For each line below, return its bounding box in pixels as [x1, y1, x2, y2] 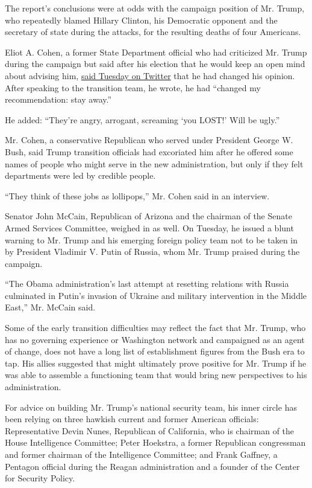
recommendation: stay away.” [5, 93, 112, 106]
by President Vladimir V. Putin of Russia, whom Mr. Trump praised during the [5, 245, 300, 258]
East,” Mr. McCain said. [5, 301, 96, 313]
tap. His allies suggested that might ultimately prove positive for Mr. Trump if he [5, 356, 307, 369]
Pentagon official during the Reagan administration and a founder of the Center [5, 460, 300, 472]
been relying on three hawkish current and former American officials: [5, 413, 259, 425]
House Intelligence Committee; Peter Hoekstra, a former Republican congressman [5, 436, 306, 449]
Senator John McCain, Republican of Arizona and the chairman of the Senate [5, 210, 292, 222]
